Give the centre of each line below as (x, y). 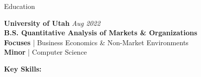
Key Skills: (23, 68)
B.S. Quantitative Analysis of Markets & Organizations (101, 33)
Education (20, 6)
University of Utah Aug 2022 (52, 23)
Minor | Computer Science (46, 52)
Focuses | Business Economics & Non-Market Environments (96, 42)
